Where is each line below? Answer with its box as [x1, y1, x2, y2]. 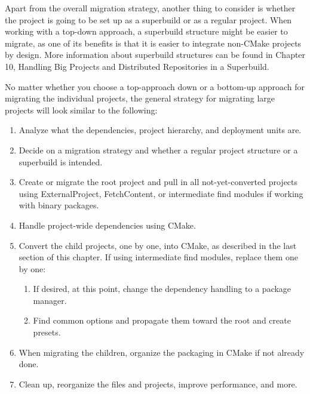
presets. [33, 326, 61, 338]
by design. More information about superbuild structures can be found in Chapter [5, 48, 306, 61]
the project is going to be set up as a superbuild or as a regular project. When [5, 13, 292, 26]
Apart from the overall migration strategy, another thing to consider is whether [5, 2, 296, 14]
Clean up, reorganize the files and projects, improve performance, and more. [19, 377, 297, 390]
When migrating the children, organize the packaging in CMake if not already [19, 346, 305, 358]
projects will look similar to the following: [5, 103, 158, 116]
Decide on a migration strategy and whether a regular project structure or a [19, 143, 298, 156]
